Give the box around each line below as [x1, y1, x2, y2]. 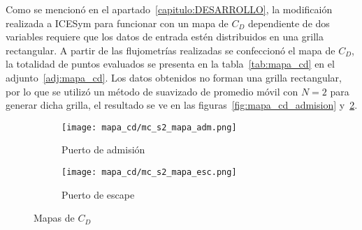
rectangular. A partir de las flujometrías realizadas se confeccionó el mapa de [6, 43, 335, 57]
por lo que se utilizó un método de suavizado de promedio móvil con [6, 84, 298, 98]
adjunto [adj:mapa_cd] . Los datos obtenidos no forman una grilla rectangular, [6, 70, 342, 84]
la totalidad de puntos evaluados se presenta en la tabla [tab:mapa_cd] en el [6, 56, 335, 71]
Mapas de [34, 210, 75, 225]
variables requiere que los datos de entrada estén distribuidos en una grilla [6, 29, 324, 44]
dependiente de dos [248, 15, 330, 30]
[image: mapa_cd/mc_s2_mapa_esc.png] [61, 167, 237, 177]
